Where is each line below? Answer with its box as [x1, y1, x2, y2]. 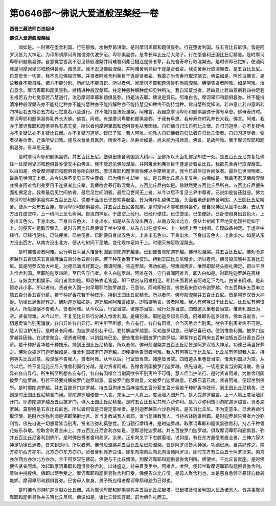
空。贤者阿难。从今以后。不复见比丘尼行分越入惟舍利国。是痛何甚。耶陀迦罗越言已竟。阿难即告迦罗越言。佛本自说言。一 [9, 313, 265, 319]
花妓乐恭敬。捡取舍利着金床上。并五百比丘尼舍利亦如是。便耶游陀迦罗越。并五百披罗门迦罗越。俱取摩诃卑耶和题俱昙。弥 [9, 427, 265, 433]
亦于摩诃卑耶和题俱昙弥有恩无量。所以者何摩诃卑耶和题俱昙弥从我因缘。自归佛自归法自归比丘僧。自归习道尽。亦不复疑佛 [9, 123, 265, 129]
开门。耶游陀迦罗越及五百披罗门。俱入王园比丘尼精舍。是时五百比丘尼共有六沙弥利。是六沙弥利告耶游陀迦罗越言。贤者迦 [9, 399, 265, 405]
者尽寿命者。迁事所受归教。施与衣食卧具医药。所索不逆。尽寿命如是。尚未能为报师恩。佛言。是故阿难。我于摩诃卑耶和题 [9, 137, 265, 143]
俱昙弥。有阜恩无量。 [9, 144, 55, 150]
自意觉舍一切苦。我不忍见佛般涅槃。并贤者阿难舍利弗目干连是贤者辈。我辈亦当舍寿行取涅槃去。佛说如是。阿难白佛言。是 [9, 73, 265, 79]
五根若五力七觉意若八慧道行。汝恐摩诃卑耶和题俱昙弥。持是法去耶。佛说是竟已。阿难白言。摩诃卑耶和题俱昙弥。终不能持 [9, 94, 265, 101]
